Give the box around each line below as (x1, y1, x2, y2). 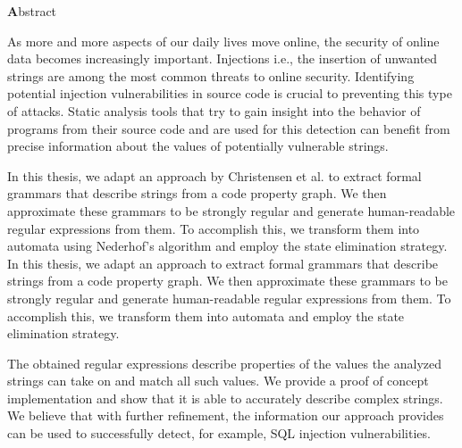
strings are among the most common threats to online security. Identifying (7, 66, 415, 85)
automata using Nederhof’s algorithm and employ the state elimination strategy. (7, 236, 448, 255)
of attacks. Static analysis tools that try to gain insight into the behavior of (7, 101, 421, 120)
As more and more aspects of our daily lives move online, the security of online (7, 31, 440, 50)
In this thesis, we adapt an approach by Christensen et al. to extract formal (7, 166, 422, 185)
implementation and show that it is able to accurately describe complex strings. (7, 388, 443, 407)
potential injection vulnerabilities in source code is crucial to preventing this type (7, 84, 452, 103)
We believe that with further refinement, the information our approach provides (7, 406, 444, 425)
